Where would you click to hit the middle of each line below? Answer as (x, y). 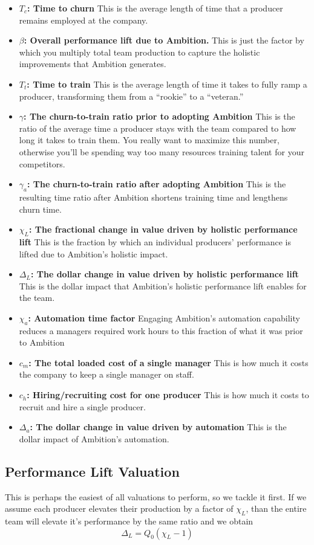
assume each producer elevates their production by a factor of (119, 508)
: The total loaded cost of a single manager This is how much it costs (168, 362)
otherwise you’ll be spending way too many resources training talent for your (162, 151)
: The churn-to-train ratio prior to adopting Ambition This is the (159, 116)
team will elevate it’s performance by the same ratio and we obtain (129, 521)
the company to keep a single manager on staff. (106, 374)
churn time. (40, 209)
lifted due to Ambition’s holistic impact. (93, 253)
